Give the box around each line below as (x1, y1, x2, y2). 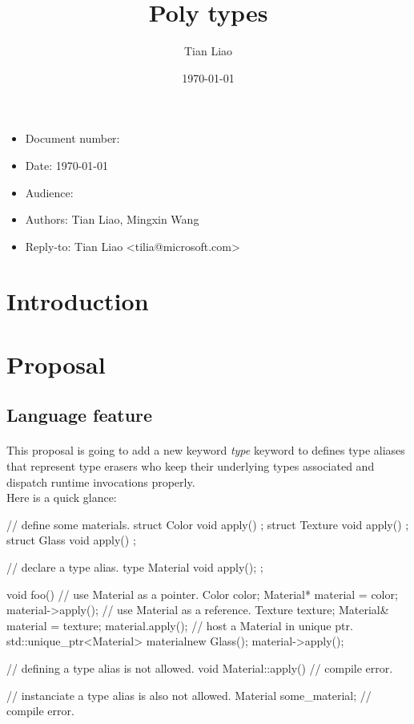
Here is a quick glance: (6, 489, 117, 506)
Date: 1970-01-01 (25, 156, 109, 173)
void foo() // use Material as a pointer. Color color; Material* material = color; (6, 585, 398, 602)
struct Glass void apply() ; (6, 532, 136, 548)
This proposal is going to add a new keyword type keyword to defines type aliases (6, 442, 405, 459)
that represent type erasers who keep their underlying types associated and (6, 458, 375, 474)
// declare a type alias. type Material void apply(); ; (6, 558, 263, 575)
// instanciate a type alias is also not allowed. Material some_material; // (6, 686, 372, 703)
